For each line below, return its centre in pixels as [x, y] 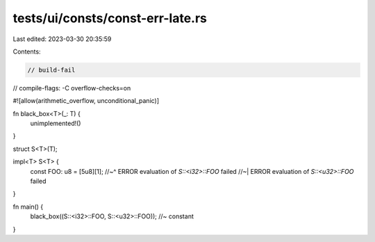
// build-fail [51, 70]
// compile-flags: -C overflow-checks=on [72, 88]
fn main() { [28, 207]
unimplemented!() [56, 123]
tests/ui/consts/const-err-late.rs [110, 18]
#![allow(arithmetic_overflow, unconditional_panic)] [86, 101]
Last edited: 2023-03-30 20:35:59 [62, 39]
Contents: [27, 51]
